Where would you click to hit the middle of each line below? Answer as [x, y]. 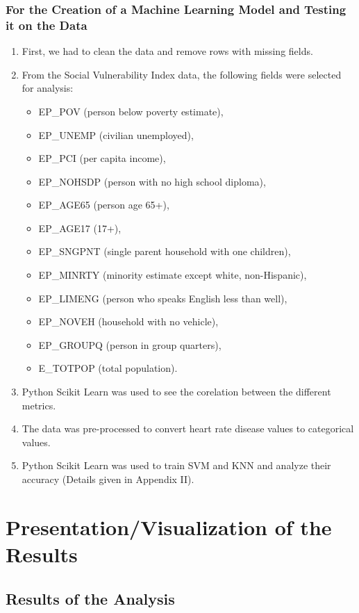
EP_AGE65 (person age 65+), [104, 205]
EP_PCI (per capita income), [102, 158]
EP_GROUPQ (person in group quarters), [130, 344]
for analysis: [48, 88]
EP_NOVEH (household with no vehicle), [128, 321]
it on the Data [47, 25]
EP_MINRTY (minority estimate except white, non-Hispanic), [173, 275]
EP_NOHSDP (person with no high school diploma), [152, 181]
